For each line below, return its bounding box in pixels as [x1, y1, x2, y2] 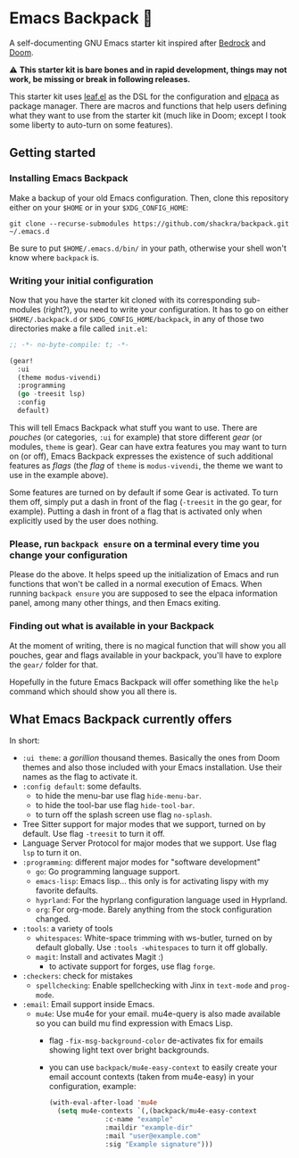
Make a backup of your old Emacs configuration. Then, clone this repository [9, 192, 289, 203]
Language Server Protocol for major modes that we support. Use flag [21, 838, 277, 848]
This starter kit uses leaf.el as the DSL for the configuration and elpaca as [9, 91, 279, 102]
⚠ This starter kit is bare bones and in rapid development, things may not [9, 64, 287, 75]
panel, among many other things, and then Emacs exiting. [9, 598, 221, 608]
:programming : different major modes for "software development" [21, 856, 262, 868]
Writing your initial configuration [9, 274, 154, 286]
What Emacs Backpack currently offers [9, 711, 232, 726]
